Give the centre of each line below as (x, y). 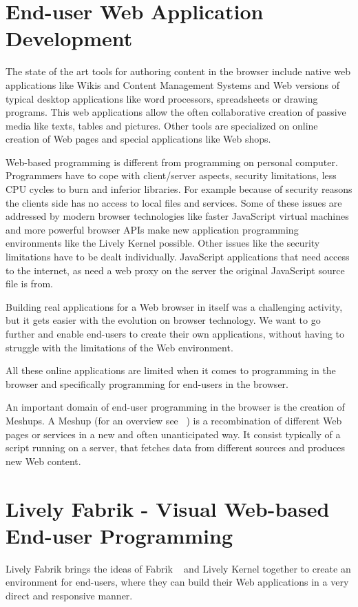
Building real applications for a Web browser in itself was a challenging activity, (174, 306)
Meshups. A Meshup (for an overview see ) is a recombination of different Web (174, 420)
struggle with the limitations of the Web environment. (119, 347)
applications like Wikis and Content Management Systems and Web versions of (173, 84)
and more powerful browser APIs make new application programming (152, 229)
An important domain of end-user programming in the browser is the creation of (175, 407)
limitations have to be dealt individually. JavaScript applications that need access (178, 257)
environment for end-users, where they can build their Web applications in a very (177, 582)
